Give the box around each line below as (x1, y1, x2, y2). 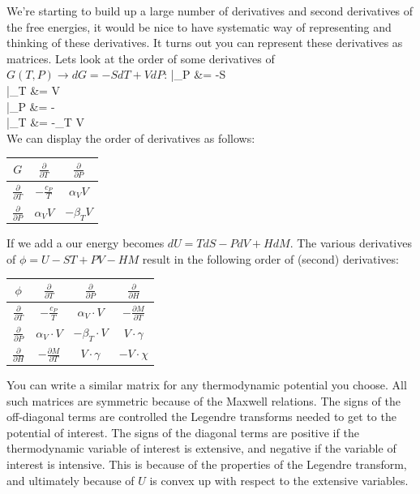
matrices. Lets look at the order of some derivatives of (6, 49, 275, 67)
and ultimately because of (6, 471, 135, 488)
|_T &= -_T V (6, 114, 85, 131)
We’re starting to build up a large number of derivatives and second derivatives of (6, 2, 414, 19)
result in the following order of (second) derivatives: (142, 250, 399, 267)
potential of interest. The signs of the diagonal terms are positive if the (6, 423, 359, 440)
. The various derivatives (289, 234, 412, 251)
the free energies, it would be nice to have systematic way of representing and (6, 18, 392, 35)
